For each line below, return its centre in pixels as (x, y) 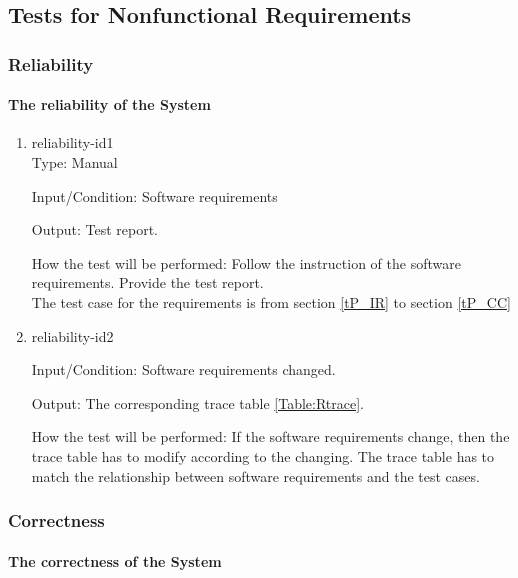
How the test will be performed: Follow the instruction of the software (246, 262)
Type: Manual (74, 162)
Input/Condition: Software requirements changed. (183, 369)
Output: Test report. (94, 229)
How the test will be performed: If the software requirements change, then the (270, 436)
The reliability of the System (109, 104)
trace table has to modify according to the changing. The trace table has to (263, 455)
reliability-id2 (72, 335)
